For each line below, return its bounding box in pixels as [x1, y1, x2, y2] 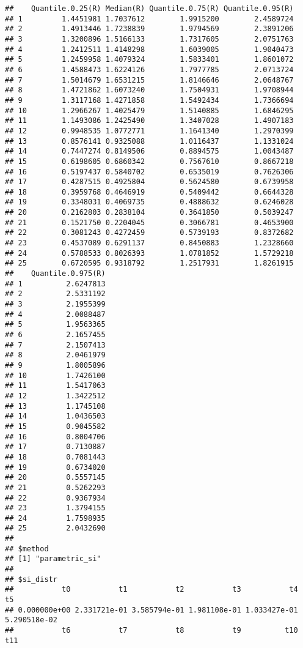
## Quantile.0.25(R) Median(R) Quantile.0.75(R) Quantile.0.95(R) [5, 4, 294, 13]
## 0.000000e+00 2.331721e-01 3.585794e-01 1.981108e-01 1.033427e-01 [5, 605, 298, 614]
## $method [5, 544, 49, 553]
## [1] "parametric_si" [5, 554, 101, 564]
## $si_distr [5, 575, 57, 584]
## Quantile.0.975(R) [5, 269, 106, 278]
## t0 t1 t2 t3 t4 [5, 585, 298, 594]
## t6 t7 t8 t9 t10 [5, 626, 298, 635]
